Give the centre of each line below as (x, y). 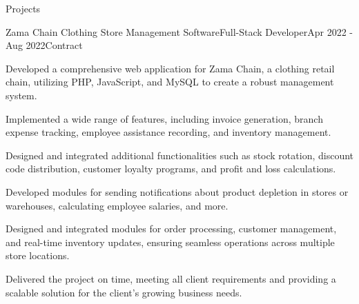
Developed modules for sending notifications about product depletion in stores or (177, 191)
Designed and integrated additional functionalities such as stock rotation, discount (179, 155)
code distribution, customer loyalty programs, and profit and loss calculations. (171, 169)
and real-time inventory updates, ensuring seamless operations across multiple (170, 242)
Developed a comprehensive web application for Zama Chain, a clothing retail (170, 68)
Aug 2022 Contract (44, 45)
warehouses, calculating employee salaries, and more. (117, 205)
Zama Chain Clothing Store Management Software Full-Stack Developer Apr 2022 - (179, 31)
